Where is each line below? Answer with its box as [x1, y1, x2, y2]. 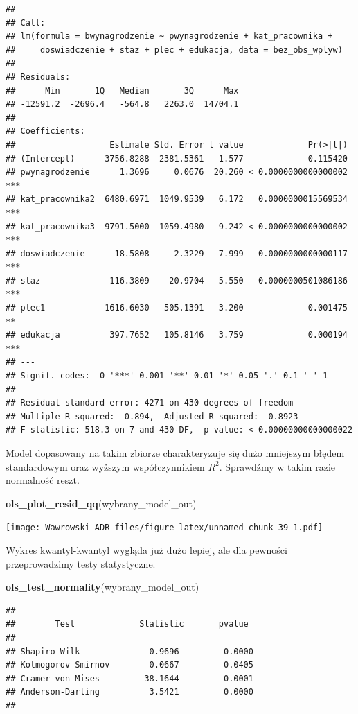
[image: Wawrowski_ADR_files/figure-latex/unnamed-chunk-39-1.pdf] [6, 523, 323, 533]
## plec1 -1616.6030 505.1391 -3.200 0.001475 [6, 303, 348, 313]
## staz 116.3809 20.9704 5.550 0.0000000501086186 [6, 275, 348, 286]
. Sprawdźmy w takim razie [219, 459, 335, 473]
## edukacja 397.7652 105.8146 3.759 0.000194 [6, 330, 348, 340]
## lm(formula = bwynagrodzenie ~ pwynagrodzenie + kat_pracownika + [6, 31, 333, 42]
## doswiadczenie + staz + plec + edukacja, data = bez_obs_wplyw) [6, 44, 343, 55]
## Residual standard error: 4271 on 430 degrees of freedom [6, 398, 294, 408]
